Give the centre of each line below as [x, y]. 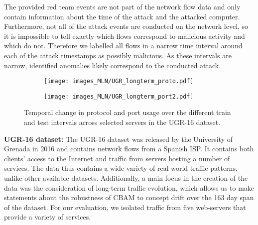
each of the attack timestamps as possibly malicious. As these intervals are [118, 55]
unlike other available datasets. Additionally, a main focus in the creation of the [126, 178]
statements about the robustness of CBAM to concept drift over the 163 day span [129, 197]
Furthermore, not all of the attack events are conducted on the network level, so [126, 26]
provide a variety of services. [48, 217]
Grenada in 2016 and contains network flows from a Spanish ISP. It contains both [129, 149]
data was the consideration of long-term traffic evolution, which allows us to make [129, 187]
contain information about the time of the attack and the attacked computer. [122, 16]
